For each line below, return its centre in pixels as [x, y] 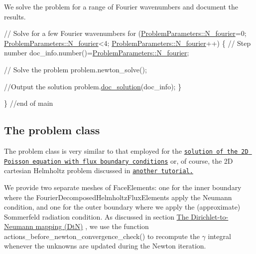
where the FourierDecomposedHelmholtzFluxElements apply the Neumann [118, 197]
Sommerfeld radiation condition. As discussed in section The [96, 216]
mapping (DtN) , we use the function [92, 226]
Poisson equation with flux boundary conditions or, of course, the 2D [119, 160]
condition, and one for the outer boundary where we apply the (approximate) [122, 207]
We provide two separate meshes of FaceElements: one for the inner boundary [123, 187]
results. [15, 16]
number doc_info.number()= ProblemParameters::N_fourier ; [97, 53]
